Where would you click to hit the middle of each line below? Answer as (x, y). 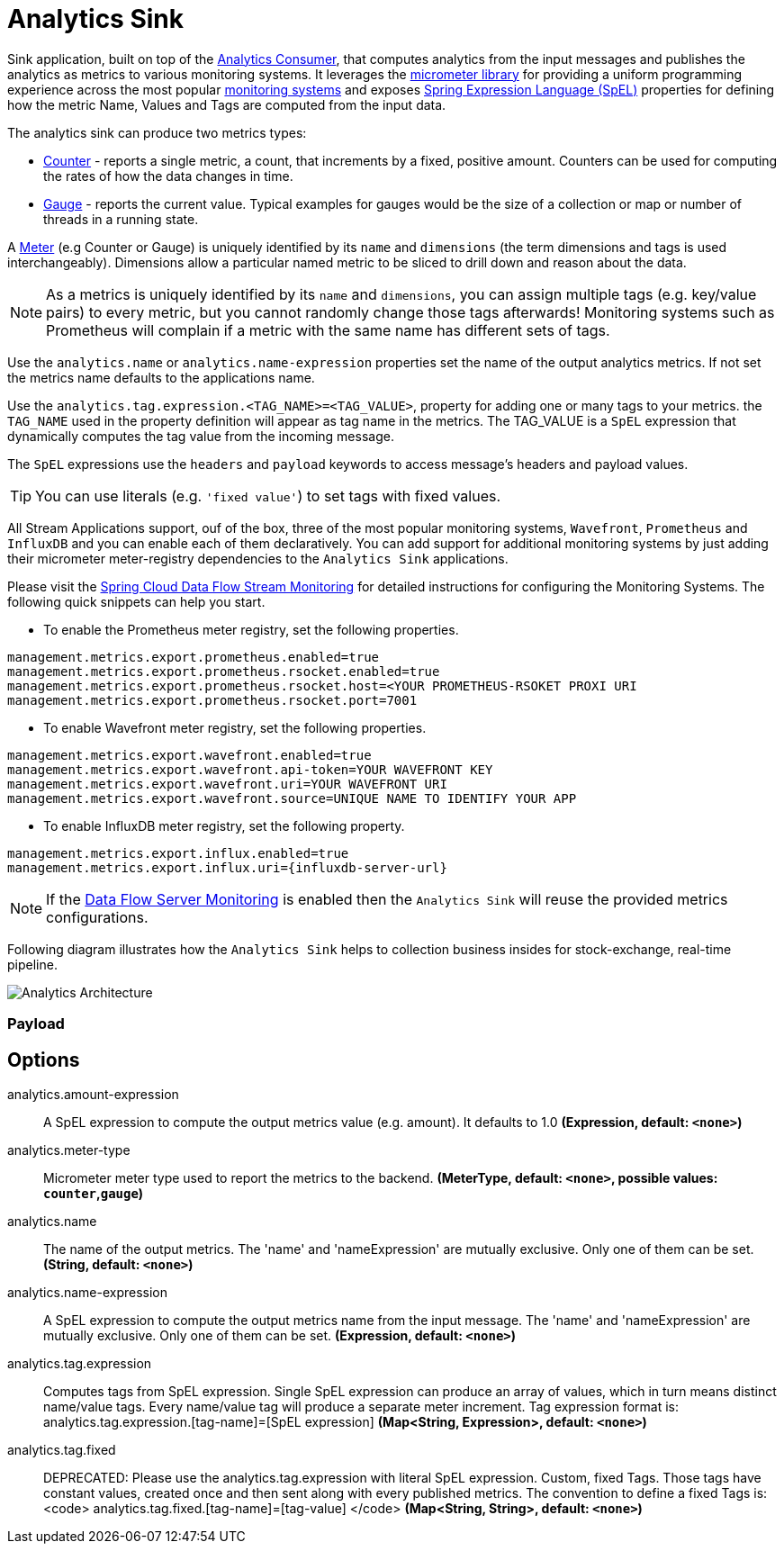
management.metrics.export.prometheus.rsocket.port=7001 (212, 700)
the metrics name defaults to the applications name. (161, 377)
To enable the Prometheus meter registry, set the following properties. (251, 629)
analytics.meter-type (69, 1150)
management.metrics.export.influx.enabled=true (178, 853)
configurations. (97, 917)
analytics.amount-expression (93, 1094)
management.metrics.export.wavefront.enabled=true (189, 755)
